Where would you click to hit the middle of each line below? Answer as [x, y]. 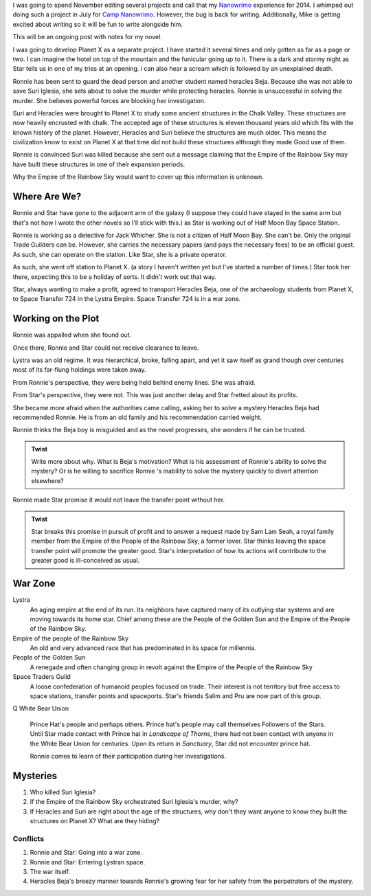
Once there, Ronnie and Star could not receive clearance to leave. [106, 348]
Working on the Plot [56, 318]
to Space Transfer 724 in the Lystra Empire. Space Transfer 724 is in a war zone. [127, 299]
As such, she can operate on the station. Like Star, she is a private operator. [120, 254]
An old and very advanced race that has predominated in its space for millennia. [143, 648]
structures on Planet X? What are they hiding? [94, 821]
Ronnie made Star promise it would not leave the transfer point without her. [119, 500]
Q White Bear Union [41, 708]
